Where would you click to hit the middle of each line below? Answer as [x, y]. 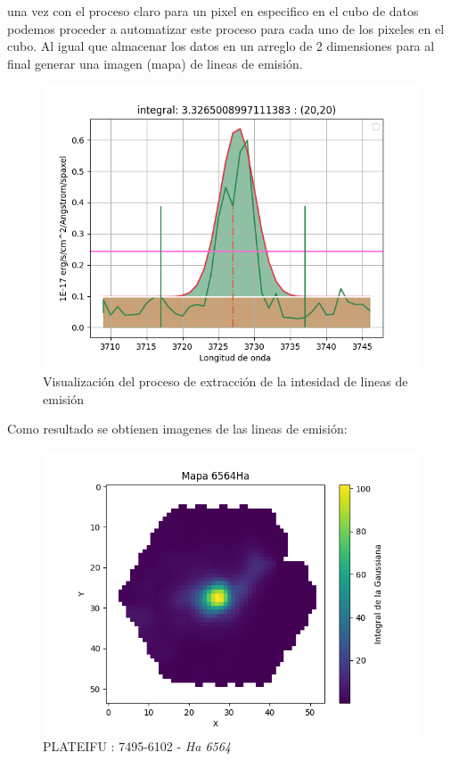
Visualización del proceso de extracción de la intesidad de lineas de [225, 380]
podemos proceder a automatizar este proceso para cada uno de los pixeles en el [226, 28]
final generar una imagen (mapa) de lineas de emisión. [155, 63]
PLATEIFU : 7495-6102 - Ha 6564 [137, 746]
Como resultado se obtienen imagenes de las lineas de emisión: [177, 429]
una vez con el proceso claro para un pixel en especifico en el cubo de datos [213, 11]
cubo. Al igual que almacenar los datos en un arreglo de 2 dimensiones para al [221, 46]
